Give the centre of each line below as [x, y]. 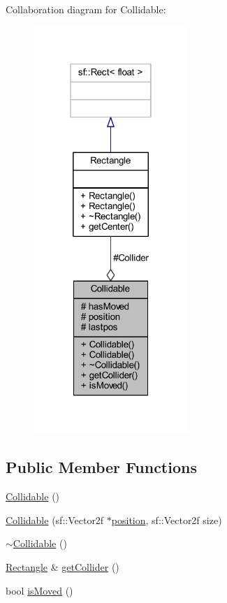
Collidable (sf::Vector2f [55, 520]
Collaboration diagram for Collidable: [86, 9]
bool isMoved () [39, 590]
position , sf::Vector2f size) [167, 520]
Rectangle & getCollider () [63, 566]
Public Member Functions [101, 467]
